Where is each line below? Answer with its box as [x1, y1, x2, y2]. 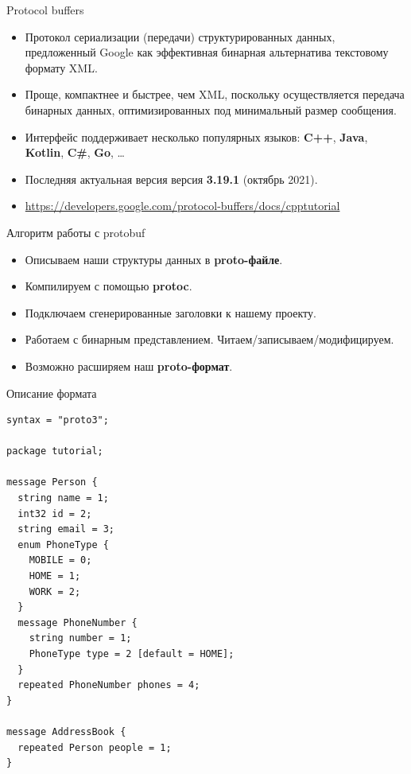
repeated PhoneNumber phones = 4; [17, 679, 200, 691]
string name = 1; [17, 492, 109, 504]
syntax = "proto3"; [6, 414, 109, 426]
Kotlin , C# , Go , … [25, 144, 125, 161]
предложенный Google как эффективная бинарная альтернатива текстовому [25, 44, 389, 60]
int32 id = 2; [17, 508, 92, 519]
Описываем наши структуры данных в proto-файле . [25, 251, 283, 267]
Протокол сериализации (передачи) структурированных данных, [25, 28, 335, 45]
